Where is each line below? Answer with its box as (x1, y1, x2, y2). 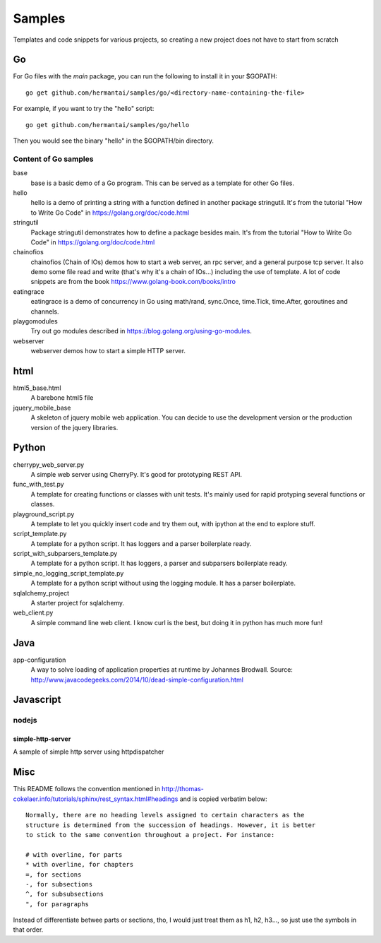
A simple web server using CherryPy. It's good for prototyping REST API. (30, 470, 243, 478)
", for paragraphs (25, 900, 90, 908)
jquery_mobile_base (13, 403, 71, 412)
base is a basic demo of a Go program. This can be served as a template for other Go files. (30, 179, 295, 187)
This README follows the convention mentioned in (13, 785, 160, 793)
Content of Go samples (13, 154, 94, 164)
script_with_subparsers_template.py (13, 550, 118, 558)
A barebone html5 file (30, 393, 94, 402)
